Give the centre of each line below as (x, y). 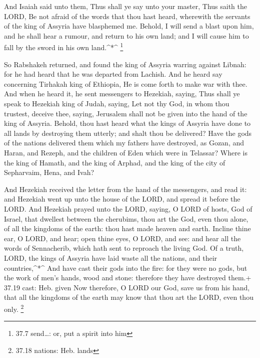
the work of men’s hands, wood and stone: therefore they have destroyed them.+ (128, 278)
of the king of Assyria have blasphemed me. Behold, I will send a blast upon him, (129, 26)
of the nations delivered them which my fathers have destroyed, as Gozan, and (124, 143)
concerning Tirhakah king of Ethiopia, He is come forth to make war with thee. (126, 83)
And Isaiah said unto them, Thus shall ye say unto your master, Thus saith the (126, 6)
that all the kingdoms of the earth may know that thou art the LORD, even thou (129, 297)
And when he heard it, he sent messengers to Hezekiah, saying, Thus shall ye (122, 94)
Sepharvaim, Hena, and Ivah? (49, 172)
